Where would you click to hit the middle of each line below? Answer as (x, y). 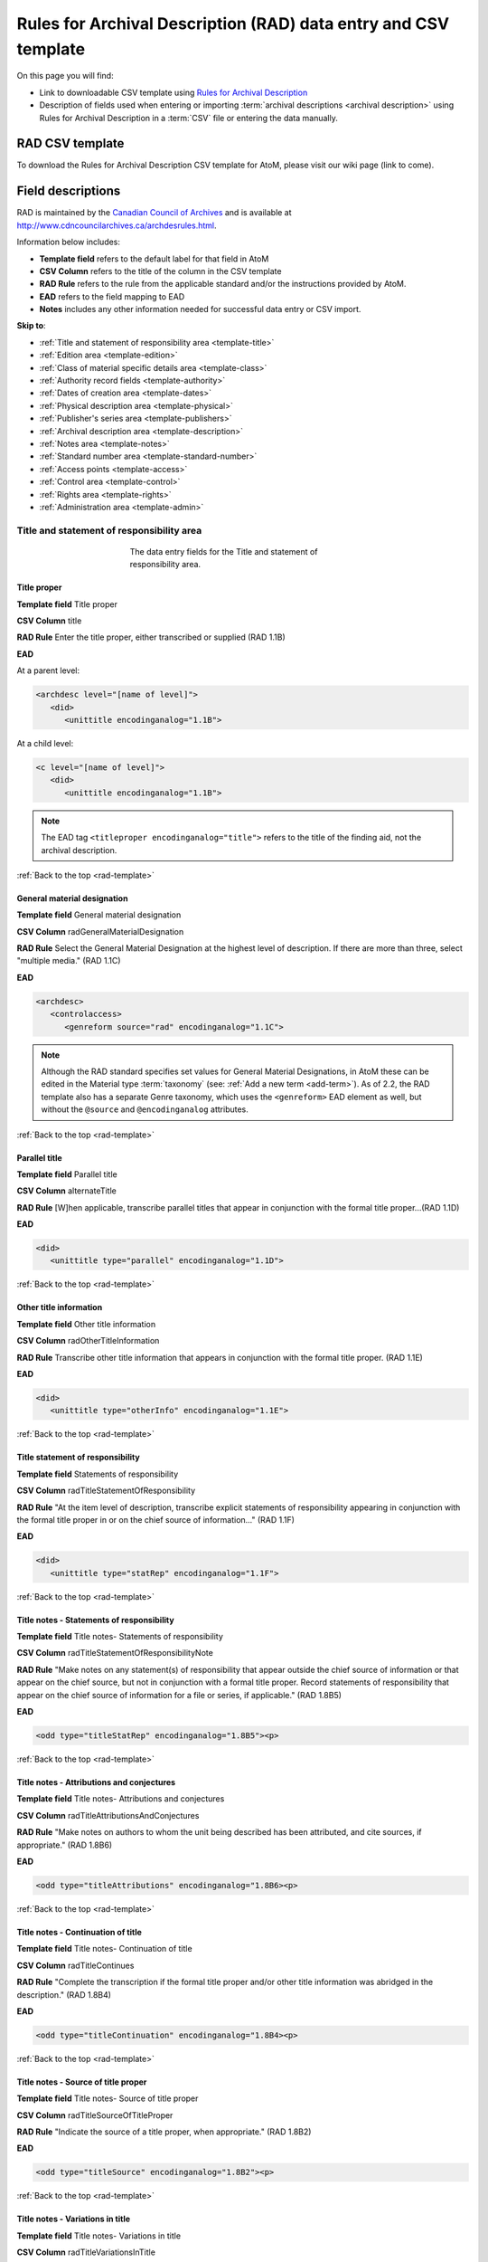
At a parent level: (48, 670)
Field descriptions (69, 191)
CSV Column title (49, 621)
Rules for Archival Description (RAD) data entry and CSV (233, 24)
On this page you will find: (65, 76)
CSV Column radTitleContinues (75, 1965)
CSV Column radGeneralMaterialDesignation (100, 931)
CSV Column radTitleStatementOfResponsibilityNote (115, 1653)
